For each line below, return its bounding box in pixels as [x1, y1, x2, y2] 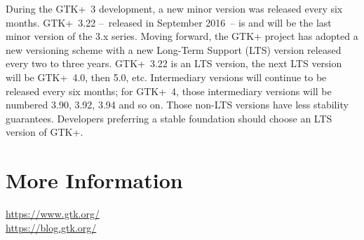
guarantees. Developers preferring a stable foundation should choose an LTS [6, 111, 332, 125]
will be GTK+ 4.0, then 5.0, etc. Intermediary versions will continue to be [6, 69, 327, 84]
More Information [6, 166, 183, 195]
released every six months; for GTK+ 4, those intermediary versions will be [6, 83, 332, 98]
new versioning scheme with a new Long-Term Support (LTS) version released [6, 42, 342, 57]
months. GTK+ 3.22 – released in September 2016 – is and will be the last [6, 15, 332, 29]
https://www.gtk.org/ [6, 206, 100, 221]
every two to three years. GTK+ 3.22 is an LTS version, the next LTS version [6, 56, 342, 71]
